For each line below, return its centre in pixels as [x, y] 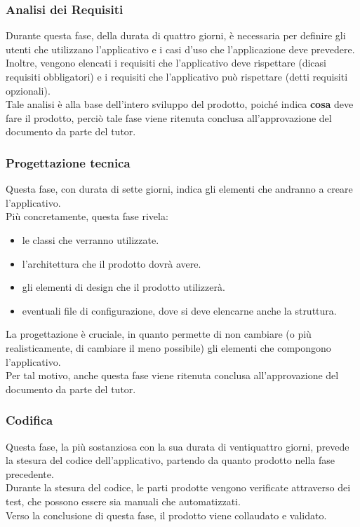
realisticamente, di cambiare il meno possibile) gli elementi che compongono [168, 347]
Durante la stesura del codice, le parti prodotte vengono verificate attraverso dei [178, 487]
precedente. [30, 473]
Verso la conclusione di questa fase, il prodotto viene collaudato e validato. [166, 515]
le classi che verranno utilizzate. [91, 239]
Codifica [29, 420]
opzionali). [28, 90]
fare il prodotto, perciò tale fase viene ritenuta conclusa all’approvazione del [169, 117]
